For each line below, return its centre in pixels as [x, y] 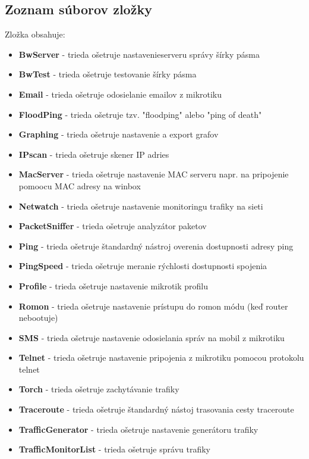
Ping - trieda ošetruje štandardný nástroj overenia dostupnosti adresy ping [156, 246]
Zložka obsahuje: [35, 34]
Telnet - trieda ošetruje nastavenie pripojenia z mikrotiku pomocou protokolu [161, 357]
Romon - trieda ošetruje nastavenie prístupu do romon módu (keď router [153, 306]
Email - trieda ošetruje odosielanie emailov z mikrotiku [120, 94]
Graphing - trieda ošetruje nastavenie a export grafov [119, 134]
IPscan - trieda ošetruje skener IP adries [94, 154]
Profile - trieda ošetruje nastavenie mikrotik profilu [113, 285]
